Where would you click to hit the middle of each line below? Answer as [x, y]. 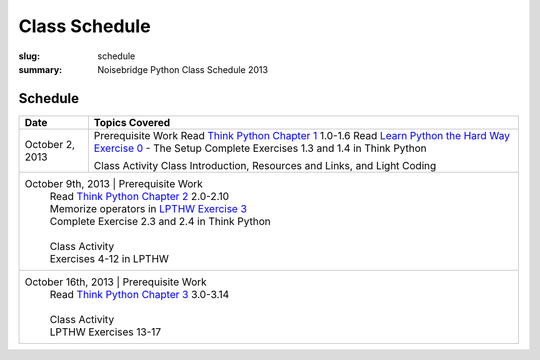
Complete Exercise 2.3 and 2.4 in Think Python [160, 221]
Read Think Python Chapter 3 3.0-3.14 [139, 294]
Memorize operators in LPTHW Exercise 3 [148, 208]
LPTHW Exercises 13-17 [105, 332]
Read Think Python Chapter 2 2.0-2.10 [139, 196]
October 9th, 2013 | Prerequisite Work [114, 183]
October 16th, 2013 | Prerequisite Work [115, 282]
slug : [29, 56]
